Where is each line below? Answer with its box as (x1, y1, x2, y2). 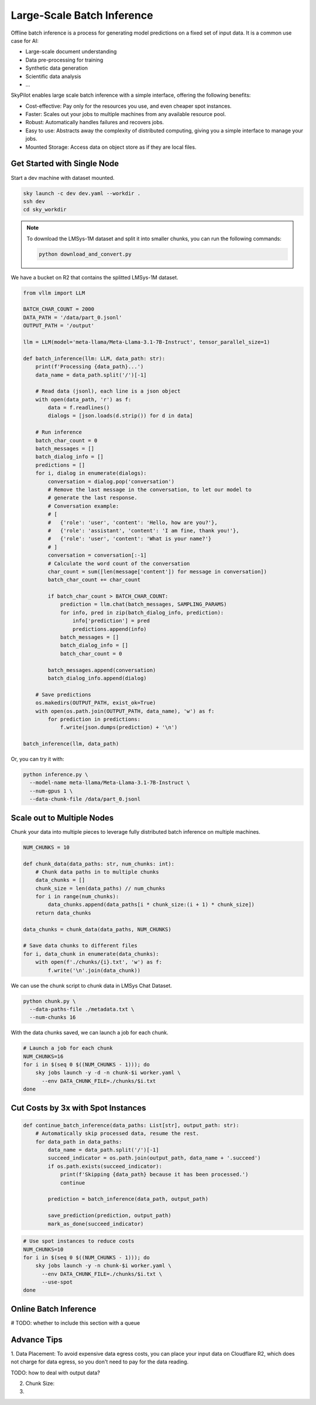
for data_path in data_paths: (35, 1138, 122, 1145)
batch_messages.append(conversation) (47, 667, 156, 673)
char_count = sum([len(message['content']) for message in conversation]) (47, 568, 267, 575)
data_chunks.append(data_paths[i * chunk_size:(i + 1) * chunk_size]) (47, 901, 255, 908)
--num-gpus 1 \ (29, 787, 73, 794)
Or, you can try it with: (11, 756, 64, 763)
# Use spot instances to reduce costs (23, 1238, 135, 1244)
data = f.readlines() (47, 404, 110, 411)
